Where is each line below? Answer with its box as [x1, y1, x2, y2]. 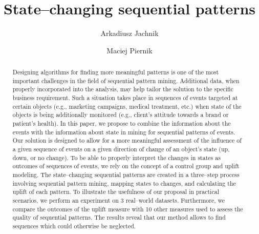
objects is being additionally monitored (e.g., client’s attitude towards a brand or [12, 110, 229, 119]
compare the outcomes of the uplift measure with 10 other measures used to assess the [12, 204, 243, 213]
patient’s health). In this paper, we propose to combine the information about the [12, 119, 231, 128]
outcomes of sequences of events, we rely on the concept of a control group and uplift [12, 162, 240, 170]
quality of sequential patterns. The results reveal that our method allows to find [12, 213, 226, 222]
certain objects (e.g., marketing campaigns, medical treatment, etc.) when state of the [12, 102, 242, 110]
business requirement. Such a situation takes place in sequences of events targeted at [12, 93, 238, 102]
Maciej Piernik [106, 45, 153, 55]
